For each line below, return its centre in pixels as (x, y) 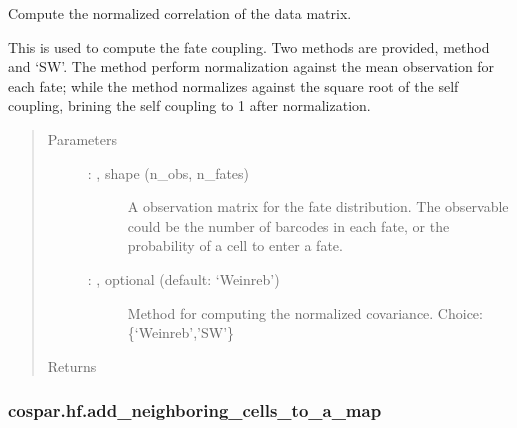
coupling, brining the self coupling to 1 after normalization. (189, 105)
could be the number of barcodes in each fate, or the (288, 225)
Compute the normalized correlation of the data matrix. (180, 13)
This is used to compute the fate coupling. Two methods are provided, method (249, 46)
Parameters (82, 138)
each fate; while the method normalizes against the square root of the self (233, 85)
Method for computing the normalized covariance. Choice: (305, 312)
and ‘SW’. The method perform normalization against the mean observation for (251, 66)
